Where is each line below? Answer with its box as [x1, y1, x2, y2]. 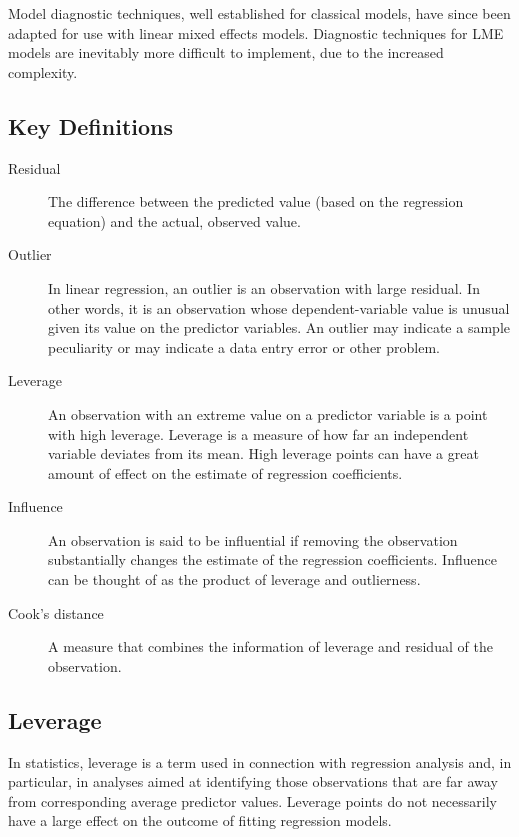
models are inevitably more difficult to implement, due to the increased [8, 42, 444, 63]
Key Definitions [8, 110, 174, 141]
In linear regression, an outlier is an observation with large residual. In [48, 277, 480, 298]
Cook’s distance [8, 602, 104, 623]
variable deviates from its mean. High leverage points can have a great [48, 443, 479, 464]
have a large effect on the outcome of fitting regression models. [8, 810, 392, 831]
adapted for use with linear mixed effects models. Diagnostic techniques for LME [8, 22, 504, 43]
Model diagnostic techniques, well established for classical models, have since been [8, 3, 511, 23]
